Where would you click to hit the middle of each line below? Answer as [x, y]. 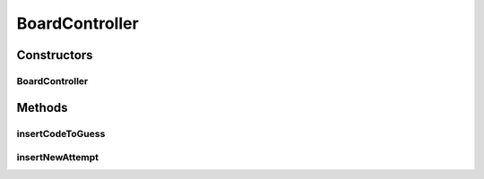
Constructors [55, 55]
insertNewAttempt [57, 158]
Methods [42, 107]
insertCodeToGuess [61, 133]
